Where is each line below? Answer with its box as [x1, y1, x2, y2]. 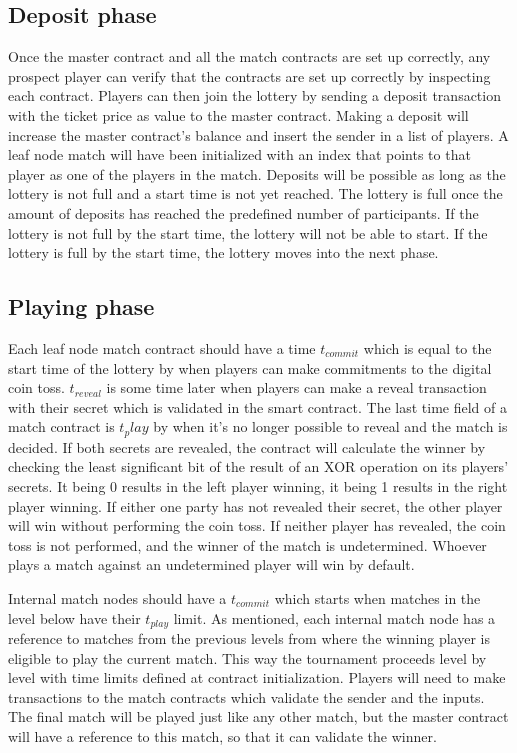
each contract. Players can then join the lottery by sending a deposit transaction [8, 85, 501, 106]
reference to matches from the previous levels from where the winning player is [8, 627, 490, 648]
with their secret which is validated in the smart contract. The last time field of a [8, 396, 507, 417]
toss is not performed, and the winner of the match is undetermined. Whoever [8, 534, 487, 555]
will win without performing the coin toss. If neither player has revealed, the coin [8, 515, 506, 536]
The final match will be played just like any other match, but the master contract [8, 706, 509, 727]
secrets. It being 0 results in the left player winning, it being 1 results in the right [8, 475, 508, 496]
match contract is [8, 416, 115, 437]
